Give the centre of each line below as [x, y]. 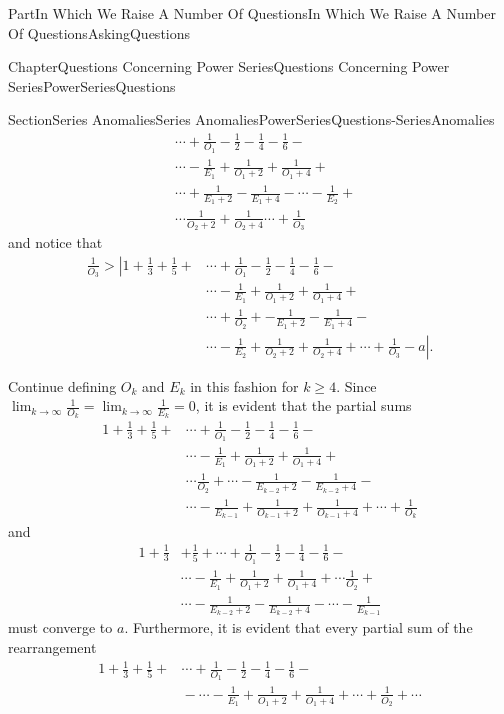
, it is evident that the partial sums [303, 405]
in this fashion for [244, 385]
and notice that [55, 242]
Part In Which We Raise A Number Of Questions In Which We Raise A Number [252, 13]
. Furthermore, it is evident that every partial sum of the [298, 627]
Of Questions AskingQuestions [99, 32]
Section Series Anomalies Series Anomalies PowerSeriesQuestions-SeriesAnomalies [251, 119]
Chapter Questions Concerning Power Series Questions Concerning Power [229, 66]
